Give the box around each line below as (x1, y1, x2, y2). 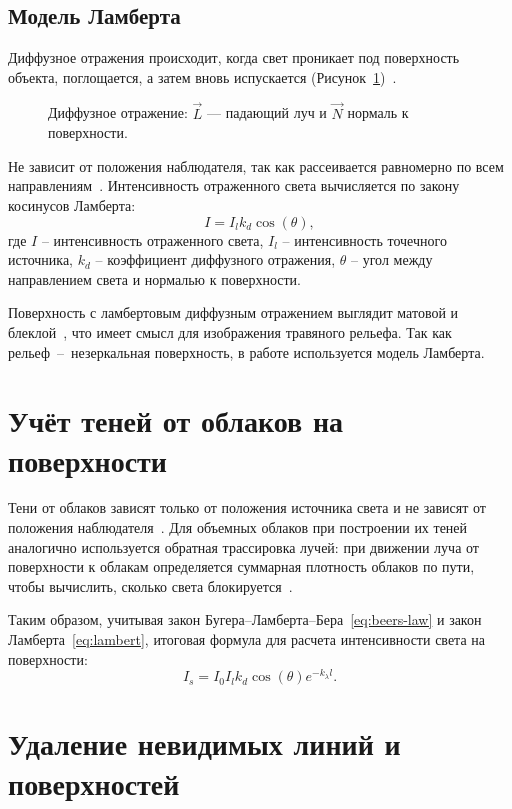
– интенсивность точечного (282, 229, 447, 250)
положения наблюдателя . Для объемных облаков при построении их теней (8, 517, 468, 538)
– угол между (351, 249, 433, 270)
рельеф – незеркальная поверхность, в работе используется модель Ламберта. (8, 341, 485, 362)
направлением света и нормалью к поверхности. (8, 268, 301, 289)
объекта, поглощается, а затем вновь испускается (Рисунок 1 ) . (8, 66, 397, 87)
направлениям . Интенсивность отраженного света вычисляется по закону (8, 175, 460, 196)
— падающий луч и (207, 102, 327, 123)
